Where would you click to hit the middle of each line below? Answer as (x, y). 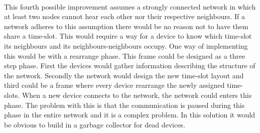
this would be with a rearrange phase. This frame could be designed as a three (125, 55)
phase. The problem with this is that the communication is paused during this (124, 105)
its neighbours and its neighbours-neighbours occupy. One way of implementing (126, 45)
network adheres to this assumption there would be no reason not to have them (126, 26)
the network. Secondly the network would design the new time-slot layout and (124, 75)
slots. (12, 95)
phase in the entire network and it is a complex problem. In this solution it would (130, 115)
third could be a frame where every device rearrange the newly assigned (114, 85)
